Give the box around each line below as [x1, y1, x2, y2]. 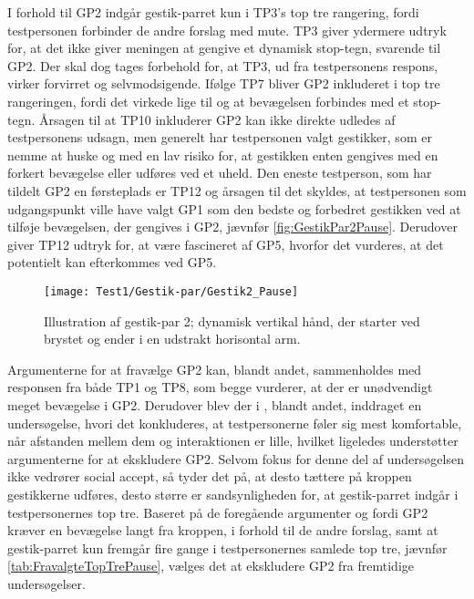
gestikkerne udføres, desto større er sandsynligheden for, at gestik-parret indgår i [7, 484, 459, 503]
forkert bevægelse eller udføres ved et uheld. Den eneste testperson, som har [7, 163, 432, 182]
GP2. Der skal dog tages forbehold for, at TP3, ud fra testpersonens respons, [7, 56, 438, 75]
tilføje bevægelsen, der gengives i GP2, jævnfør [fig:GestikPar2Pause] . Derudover [7, 217, 458, 236]
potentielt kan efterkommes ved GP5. [7, 253, 217, 272]
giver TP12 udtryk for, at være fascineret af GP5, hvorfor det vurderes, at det [7, 234, 444, 253]
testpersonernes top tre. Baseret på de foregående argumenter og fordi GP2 [7, 502, 428, 522]
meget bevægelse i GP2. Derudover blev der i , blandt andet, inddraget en [7, 395, 422, 414]
